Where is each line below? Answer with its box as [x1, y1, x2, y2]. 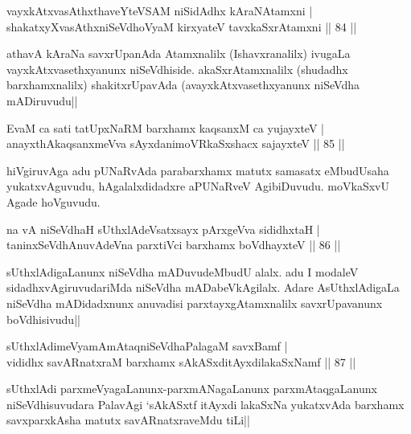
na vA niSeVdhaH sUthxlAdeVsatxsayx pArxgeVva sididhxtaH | [6, 220, 320, 237]
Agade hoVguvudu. [6, 193, 101, 210]
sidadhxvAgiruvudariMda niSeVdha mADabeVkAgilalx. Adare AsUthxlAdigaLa [6, 279, 400, 296]
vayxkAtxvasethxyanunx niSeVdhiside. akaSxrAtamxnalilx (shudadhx [6, 60, 348, 77]
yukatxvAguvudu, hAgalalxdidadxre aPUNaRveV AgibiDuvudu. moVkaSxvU [6, 178, 389, 194]
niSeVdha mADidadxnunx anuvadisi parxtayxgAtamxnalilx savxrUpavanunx [6, 294, 383, 311]
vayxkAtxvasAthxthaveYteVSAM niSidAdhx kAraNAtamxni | [6, 2, 313, 18]
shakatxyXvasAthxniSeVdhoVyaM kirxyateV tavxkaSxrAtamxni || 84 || [6, 18, 357, 35]
